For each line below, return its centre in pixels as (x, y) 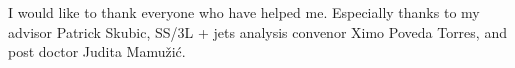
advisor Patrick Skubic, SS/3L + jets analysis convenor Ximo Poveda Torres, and (257, 31)
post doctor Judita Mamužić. (97, 51)
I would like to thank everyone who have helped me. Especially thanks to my (244, 12)
